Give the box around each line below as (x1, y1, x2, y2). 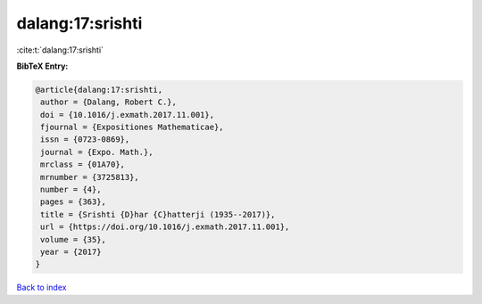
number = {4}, (40, 185, 102, 195)
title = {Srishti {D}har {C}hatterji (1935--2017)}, (40, 210, 276, 219)
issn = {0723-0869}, (40, 135, 130, 144)
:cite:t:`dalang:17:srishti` (16, 45, 104, 55)
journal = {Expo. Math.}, (40, 147, 154, 157)
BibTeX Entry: (16, 61, 69, 71)
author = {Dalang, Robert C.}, (40, 97, 178, 107)
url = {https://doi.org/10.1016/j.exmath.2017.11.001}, (40, 222, 290, 232)
